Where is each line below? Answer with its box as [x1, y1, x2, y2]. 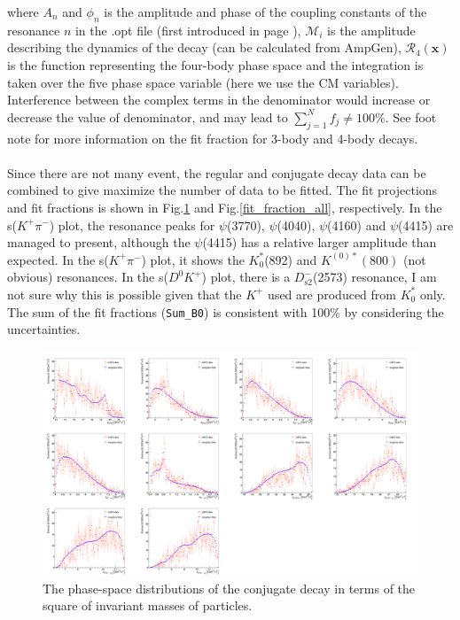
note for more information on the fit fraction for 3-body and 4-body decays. [7, 128, 418, 147]
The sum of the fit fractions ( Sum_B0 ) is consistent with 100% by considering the [7, 302, 444, 321]
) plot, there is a [201, 267, 291, 286]
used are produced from [268, 284, 396, 303]
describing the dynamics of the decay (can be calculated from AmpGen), [7, 38, 402, 57]
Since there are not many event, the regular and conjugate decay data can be [7, 163, 426, 182]
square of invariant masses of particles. [43, 596, 253, 615]
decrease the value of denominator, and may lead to [7, 107, 288, 126]
